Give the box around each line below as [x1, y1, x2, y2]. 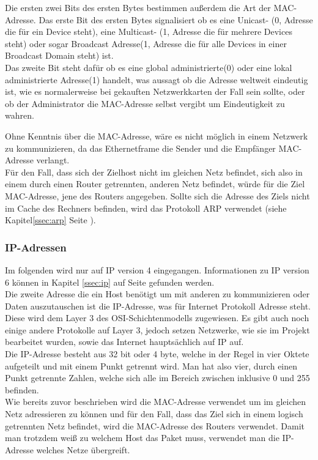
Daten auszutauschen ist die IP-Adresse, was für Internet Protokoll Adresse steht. [5, 299, 311, 312]
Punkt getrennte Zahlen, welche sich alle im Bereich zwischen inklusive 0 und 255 [5, 371, 310, 384]
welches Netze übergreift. [36, 443, 130, 456]
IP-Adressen [5, 239, 67, 254]
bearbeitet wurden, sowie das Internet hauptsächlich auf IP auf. [5, 335, 244, 348]
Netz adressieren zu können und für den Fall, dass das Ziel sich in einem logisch [5, 407, 303, 420]
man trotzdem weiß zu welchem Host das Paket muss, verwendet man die [5, 431, 279, 444]
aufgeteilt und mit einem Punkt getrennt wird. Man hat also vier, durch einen [5, 359, 298, 372]
